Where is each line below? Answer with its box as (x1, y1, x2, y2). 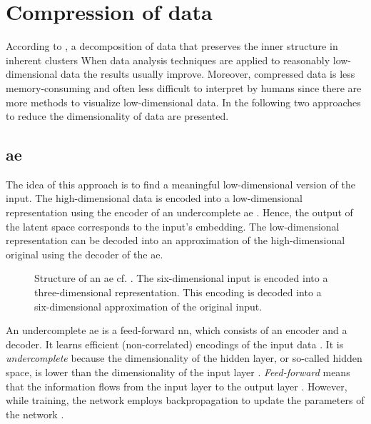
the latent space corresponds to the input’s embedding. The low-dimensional (6, 218, 340, 233)
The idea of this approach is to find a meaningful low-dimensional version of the (6, 176, 356, 191)
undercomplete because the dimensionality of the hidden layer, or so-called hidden (6, 350, 362, 365)
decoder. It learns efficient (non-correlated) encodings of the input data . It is (6, 336, 344, 351)
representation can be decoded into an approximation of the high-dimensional (6, 233, 345, 248)
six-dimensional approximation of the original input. (34, 298, 263, 313)
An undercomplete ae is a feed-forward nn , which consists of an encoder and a (6, 323, 347, 338)
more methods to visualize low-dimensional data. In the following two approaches (6, 94, 361, 109)
